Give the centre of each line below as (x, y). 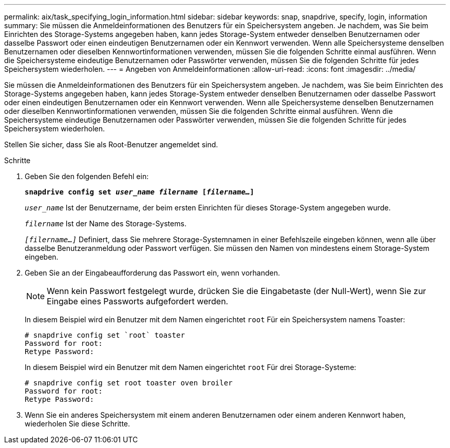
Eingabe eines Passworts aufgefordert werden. (138, 301)
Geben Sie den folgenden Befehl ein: (87, 176)
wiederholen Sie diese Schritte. (78, 424)
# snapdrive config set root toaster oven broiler (129, 383)
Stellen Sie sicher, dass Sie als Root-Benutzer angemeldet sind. (111, 144)
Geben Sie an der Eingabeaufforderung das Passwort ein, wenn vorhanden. (153, 273)
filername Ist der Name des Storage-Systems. (106, 223)
